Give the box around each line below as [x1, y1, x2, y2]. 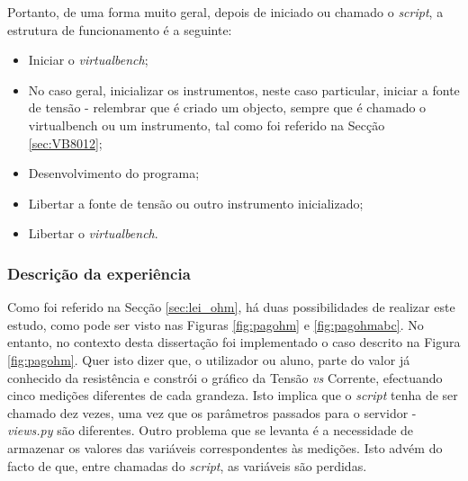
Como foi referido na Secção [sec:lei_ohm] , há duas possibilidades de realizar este [7, 298, 455, 316]
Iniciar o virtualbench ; [28, 50, 148, 69]
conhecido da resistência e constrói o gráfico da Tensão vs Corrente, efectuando [7, 368, 443, 387]
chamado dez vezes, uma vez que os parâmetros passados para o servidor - [7, 403, 417, 422]
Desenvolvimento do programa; [28, 164, 200, 183]
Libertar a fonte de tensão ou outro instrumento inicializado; [28, 193, 364, 212]
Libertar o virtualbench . [28, 224, 158, 243]
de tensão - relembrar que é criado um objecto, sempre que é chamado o [28, 98, 427, 117]
